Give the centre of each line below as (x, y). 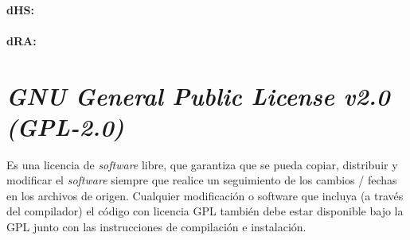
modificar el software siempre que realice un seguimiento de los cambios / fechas (202, 180)
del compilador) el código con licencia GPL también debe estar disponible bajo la (205, 211)
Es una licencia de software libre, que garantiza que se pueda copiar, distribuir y (202, 164)
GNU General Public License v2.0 (198, 95)
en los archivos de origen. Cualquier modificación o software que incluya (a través (205, 195)
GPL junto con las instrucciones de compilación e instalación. (156, 227)
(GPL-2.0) (65, 126)
